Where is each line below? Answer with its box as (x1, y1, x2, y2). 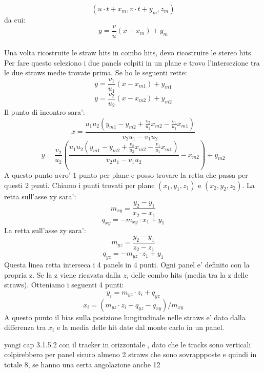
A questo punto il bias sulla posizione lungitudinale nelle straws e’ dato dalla (4, 312, 246, 322)
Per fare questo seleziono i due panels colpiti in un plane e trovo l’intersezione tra (4, 57, 260, 68)
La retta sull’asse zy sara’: (4, 225, 86, 236)
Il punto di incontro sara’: (4, 107, 85, 117)
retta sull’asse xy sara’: (4, 191, 76, 201)
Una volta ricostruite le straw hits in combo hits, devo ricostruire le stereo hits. (4, 47, 253, 58)
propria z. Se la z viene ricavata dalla (4, 269, 121, 280)
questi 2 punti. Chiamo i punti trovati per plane (4, 179, 155, 190)
